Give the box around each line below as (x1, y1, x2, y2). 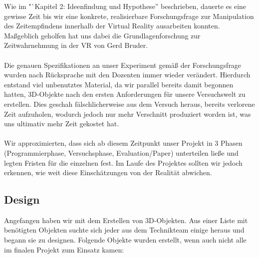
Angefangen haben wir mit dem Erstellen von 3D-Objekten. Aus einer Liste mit (4, 215, 248, 225)
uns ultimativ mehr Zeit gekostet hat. (4, 118, 119, 129)
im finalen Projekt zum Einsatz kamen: (4, 244, 124, 255)
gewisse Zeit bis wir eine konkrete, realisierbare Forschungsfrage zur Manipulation (4, 10, 254, 21)
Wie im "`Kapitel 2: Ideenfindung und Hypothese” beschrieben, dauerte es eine (4, 1, 247, 11)
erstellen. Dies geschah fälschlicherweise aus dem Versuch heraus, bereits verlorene (4, 98, 255, 109)
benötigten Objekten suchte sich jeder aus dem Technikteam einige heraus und (4, 225, 245, 235)
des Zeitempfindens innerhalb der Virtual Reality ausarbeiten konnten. (4, 20, 220, 31)
